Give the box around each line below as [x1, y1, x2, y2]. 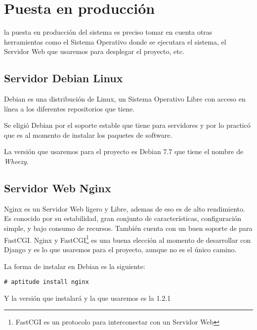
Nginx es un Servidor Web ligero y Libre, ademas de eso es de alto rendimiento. [4, 203, 245, 214]
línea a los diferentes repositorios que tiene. [4, 103, 135, 113]
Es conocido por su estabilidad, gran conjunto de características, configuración [4, 213, 241, 223]
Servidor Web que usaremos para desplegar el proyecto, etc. [4, 46, 184, 56]
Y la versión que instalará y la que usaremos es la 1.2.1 [4, 292, 171, 303]
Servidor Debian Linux [4, 70, 123, 86]
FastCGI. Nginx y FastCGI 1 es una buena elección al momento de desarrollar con [4, 233, 251, 245]
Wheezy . [4, 156, 29, 166]
